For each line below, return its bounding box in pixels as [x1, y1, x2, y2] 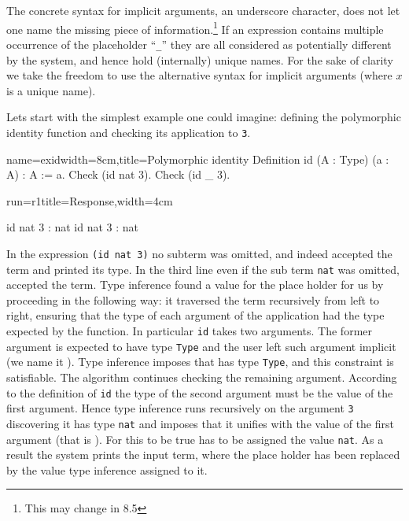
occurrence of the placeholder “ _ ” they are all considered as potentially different [6, 35, 392, 52]
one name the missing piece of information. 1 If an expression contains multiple [6, 18, 384, 37]
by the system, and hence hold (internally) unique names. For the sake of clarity [6, 51, 393, 68]
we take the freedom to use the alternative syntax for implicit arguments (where [6, 67, 392, 83]
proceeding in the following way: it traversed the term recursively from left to [6, 291, 380, 308]
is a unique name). [6, 82, 96, 98]
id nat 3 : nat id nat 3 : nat [6, 219, 139, 235]
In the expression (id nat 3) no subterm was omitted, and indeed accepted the [6, 245, 392, 261]
